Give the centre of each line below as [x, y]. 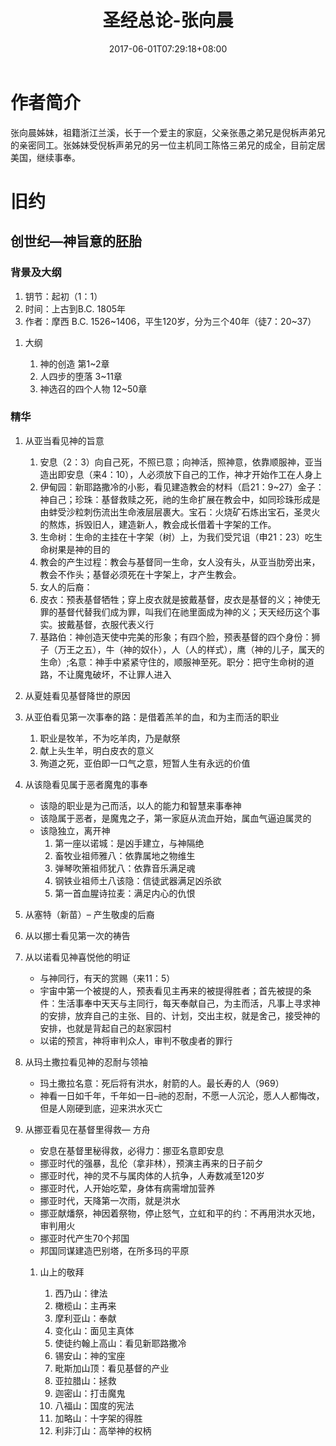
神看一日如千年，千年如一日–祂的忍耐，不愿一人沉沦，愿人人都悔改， [182, 1095]
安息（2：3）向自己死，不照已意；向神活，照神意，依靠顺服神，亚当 [181, 462]
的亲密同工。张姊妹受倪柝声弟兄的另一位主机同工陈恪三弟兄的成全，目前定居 [168, 145]
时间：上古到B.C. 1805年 [75, 308]
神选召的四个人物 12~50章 [93, 388]
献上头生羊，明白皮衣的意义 [97, 750]
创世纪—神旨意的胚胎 [76, 241]
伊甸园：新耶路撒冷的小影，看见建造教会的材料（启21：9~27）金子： [182, 487]
